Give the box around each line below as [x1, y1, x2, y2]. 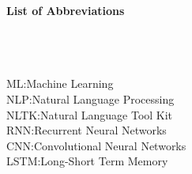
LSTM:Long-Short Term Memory [6, 153, 168, 169]
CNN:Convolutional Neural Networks [6, 137, 186, 153]
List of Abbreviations [6, 2, 125, 18]
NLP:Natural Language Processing [6, 90, 175, 107]
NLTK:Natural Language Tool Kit [6, 106, 173, 123]
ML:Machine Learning [6, 75, 114, 92]
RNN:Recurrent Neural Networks [6, 122, 167, 138]
